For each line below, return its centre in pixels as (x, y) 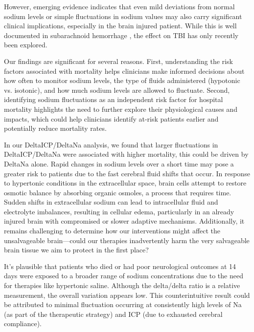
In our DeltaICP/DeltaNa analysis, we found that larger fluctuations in (111, 144)
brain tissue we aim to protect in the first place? (76, 250)
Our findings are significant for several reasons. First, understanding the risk (118, 61)
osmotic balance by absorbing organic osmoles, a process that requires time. (118, 192)
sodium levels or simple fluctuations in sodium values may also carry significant (123, 16)
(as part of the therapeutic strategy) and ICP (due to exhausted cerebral (113, 314)
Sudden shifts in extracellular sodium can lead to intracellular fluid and (111, 202)
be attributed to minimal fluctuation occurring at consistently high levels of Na (123, 304)
